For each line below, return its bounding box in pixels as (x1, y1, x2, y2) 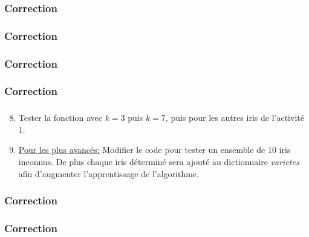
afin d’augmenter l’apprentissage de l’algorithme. (18, 167, 199, 180)
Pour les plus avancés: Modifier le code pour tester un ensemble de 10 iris (18, 143, 291, 156)
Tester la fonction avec (18, 111, 102, 124)
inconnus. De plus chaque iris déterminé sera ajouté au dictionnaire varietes (18, 155, 299, 168)
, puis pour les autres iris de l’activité (165, 111, 304, 124)
